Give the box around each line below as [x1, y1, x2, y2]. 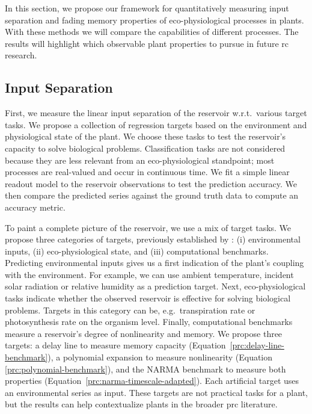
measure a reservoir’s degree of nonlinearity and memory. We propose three [5, 327, 283, 339]
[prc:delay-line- [230, 339, 284, 351]
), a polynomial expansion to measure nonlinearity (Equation [47, 351, 273, 363]
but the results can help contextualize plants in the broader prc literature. [5, 398, 278, 410]
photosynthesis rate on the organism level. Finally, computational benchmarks [5, 315, 293, 328]
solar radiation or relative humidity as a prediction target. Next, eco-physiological [5, 280, 306, 292]
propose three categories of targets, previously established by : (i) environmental [5, 233, 301, 246]
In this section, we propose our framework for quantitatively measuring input [5, 2, 289, 14]
